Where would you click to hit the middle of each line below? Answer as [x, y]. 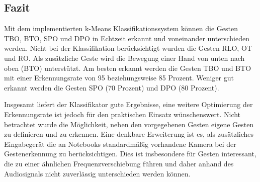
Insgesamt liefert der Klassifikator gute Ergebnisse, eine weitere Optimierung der [128, 104]
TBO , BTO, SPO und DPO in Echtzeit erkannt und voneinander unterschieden [127, 38]
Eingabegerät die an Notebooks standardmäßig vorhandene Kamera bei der [120, 144]
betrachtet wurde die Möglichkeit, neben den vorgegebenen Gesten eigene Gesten [129, 124]
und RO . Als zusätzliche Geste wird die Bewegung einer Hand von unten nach [124, 58]
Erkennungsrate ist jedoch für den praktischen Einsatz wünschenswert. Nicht [122, 114]
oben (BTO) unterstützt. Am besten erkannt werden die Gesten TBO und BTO [128, 68]
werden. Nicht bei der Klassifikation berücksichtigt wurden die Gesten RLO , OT [128, 48]
